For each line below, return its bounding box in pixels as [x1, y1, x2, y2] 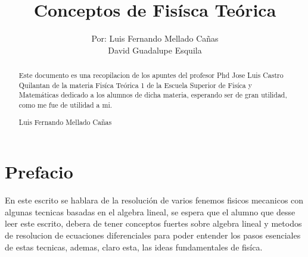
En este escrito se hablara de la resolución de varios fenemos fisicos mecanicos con [5, 194, 304, 206]
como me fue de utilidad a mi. [18, 100, 113, 110]
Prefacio [5, 159, 73, 184]
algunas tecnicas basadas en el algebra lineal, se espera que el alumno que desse [5, 205, 295, 218]
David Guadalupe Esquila [108, 43, 202, 56]
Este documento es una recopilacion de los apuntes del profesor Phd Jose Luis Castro [18, 70, 284, 80]
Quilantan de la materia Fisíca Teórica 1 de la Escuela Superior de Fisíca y [18, 80, 253, 90]
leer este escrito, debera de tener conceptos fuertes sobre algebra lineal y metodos [5, 217, 302, 230]
